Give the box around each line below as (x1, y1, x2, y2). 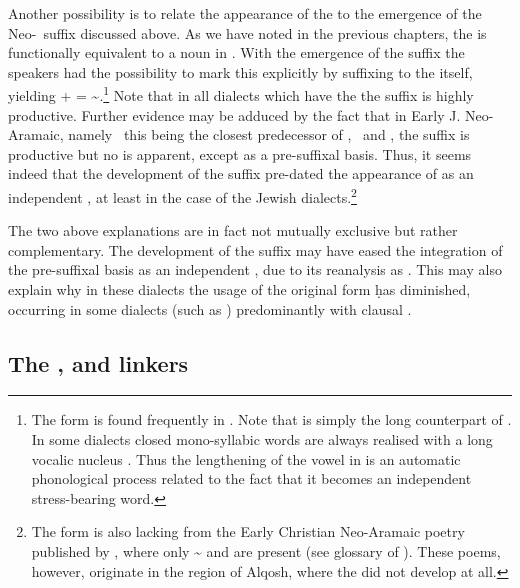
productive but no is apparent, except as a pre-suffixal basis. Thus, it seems (8, 143, 472, 164)
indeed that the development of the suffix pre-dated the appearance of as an (8, 163, 474, 184)
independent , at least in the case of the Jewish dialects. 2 (8, 184, 357, 207)
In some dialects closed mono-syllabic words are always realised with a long (31, 429, 493, 450)
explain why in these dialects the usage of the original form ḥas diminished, (8, 279, 471, 300)
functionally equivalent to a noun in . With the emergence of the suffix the (8, 42, 465, 63)
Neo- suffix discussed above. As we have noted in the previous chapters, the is (8, 22, 487, 43)
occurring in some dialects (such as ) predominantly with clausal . (8, 298, 412, 319)
